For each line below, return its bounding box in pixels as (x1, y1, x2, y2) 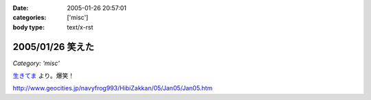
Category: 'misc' (12, 59, 60, 67)
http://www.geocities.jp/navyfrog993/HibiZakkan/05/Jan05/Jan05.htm (12, 84, 213, 92)
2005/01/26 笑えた (12, 41, 94, 53)
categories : (12, 14, 47, 22)
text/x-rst (67, 23, 93, 31)
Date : (12, 4, 29, 12)
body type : (12, 23, 45, 31)
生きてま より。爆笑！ (12, 72, 75, 80)
